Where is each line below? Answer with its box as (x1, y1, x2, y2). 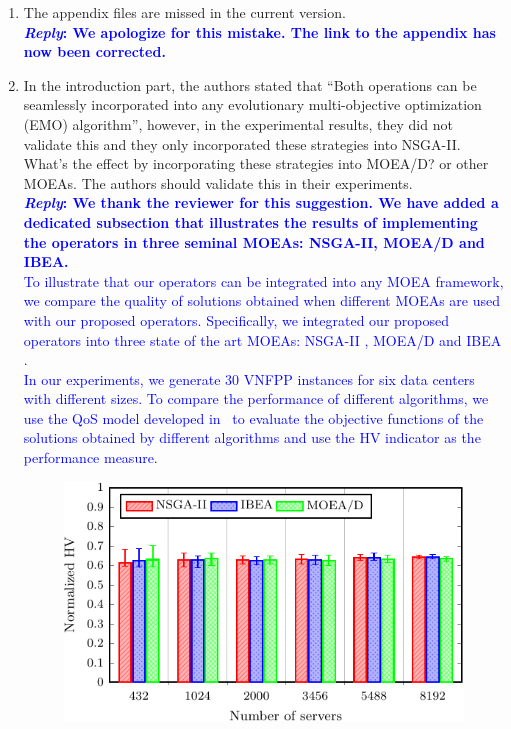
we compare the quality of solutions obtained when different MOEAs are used (23, 290, 501, 311)
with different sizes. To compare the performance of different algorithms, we (23, 388, 489, 409)
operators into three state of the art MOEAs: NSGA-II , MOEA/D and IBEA (23, 329, 502, 350)
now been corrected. (23, 41, 166, 62)
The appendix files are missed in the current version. (23, 2, 346, 22)
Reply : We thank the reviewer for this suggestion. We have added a (23, 192, 499, 213)
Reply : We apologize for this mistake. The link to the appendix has (23, 21, 496, 42)
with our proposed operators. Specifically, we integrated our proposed (23, 309, 450, 330)
